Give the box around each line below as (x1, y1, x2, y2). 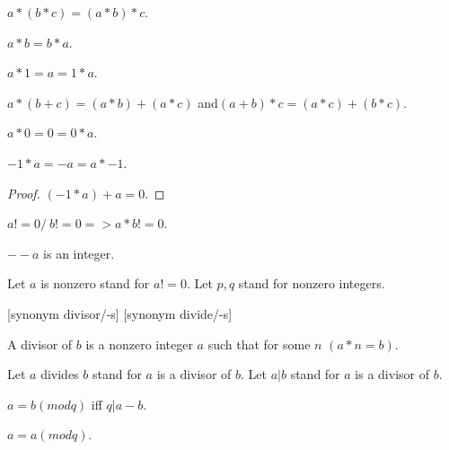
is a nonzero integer (85, 334, 193, 353)
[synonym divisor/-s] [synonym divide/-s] (7, 304, 233, 322)
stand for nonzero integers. (238, 274, 385, 293)
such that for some (207, 334, 311, 353)
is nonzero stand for (40, 274, 150, 293)
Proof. (7, 183, 40, 202)
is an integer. (43, 243, 115, 262)
